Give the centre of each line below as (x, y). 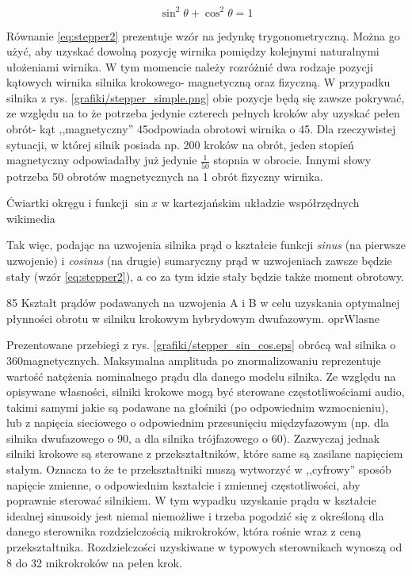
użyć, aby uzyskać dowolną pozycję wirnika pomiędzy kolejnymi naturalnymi (193, 51)
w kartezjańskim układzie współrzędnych (260, 203)
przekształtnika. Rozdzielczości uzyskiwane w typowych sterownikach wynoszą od (204, 547)
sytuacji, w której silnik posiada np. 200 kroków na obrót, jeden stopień (180, 144)
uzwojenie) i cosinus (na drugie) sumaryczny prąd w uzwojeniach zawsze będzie (199, 260)
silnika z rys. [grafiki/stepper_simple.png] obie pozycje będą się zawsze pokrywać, (206, 97)
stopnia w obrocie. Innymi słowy (292, 160)
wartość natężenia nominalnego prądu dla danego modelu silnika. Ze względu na (201, 376)
